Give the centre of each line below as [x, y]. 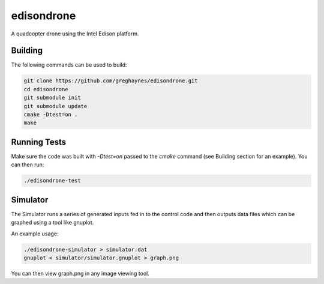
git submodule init [52, 98]
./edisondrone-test [52, 181]
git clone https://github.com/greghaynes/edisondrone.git [111, 81]
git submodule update [55, 106]
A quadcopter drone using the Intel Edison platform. [75, 34]
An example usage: [35, 234]
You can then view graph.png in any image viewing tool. [80, 273]
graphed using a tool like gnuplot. [52, 223]
